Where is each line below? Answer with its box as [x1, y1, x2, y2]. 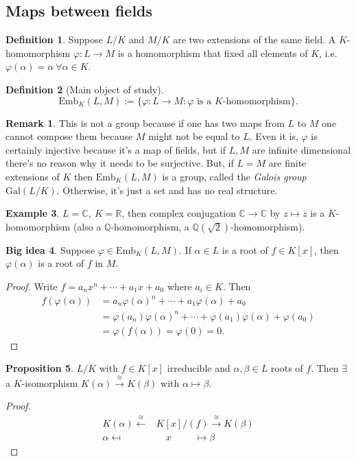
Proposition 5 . [5, 361, 73, 375]
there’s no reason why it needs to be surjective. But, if [5, 156, 234, 170]
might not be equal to [148, 129, 240, 143]
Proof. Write [5, 279, 58, 293]
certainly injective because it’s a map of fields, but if [5, 142, 226, 156]
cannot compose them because [5, 129, 133, 143]
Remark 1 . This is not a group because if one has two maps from [5, 115, 285, 130]
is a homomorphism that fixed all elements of [117, 45, 308, 60]
